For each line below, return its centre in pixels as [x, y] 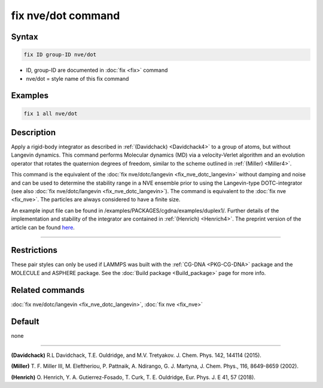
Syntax [25, 37]
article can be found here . [43, 227]
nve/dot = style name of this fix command [77, 78]
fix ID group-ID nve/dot [60, 55]
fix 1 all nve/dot [51, 113]
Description [33, 132]
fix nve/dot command [65, 16]
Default [25, 321]
